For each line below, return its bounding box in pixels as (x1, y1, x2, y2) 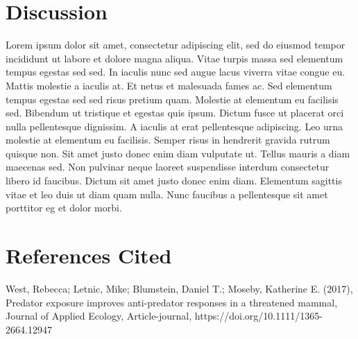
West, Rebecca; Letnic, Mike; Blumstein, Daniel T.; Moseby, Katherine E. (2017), (6, 281, 353, 295)
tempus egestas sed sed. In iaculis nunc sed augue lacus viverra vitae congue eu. (6, 64, 346, 79)
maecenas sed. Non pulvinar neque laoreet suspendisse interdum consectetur (6, 159, 330, 174)
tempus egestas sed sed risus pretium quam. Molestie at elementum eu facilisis (6, 92, 339, 106)
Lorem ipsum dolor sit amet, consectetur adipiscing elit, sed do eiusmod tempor (6, 37, 346, 52)
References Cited (6, 241, 172, 270)
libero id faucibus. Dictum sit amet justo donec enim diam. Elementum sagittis (6, 173, 342, 188)
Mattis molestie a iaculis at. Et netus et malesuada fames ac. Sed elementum (6, 78, 332, 92)
